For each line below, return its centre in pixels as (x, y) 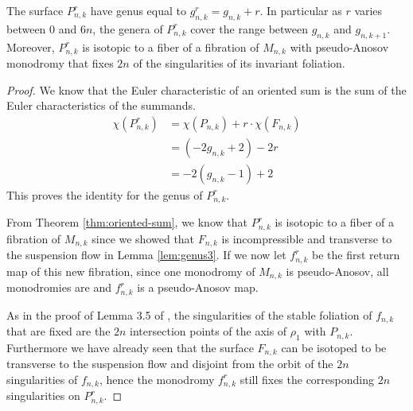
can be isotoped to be (334, 347)
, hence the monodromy (157, 379)
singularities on (43, 395)
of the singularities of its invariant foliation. (239, 63)
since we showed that (143, 238)
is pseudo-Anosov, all (337, 271)
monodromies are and (59, 287)
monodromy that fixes (60, 63)
